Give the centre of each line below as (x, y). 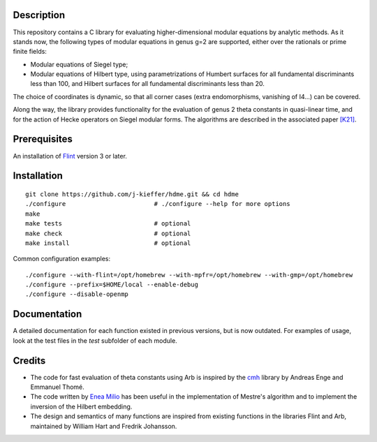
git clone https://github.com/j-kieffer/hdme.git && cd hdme (132, 194)
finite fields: (30, 52)
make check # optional (108, 233)
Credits (29, 361)
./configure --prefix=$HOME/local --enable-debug (112, 285)
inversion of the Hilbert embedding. (81, 406)
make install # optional (108, 243)
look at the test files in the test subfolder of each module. (95, 340)
